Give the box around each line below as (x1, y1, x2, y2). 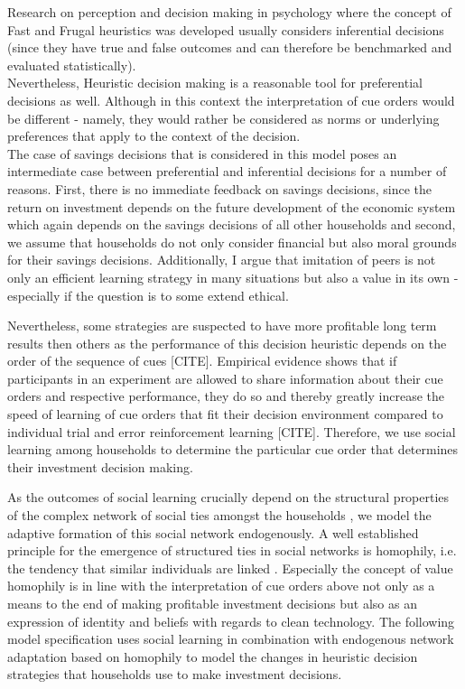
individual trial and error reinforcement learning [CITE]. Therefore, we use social (7, 422, 456, 441)
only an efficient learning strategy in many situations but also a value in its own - (7, 267, 459, 286)
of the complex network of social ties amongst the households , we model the (7, 506, 432, 525)
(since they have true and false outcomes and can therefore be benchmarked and (7, 38, 452, 57)
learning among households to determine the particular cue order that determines (7, 440, 459, 459)
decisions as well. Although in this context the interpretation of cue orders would (7, 90, 455, 109)
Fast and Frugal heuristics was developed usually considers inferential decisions (7, 20, 444, 39)
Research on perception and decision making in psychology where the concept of (7, 3, 451, 21)
